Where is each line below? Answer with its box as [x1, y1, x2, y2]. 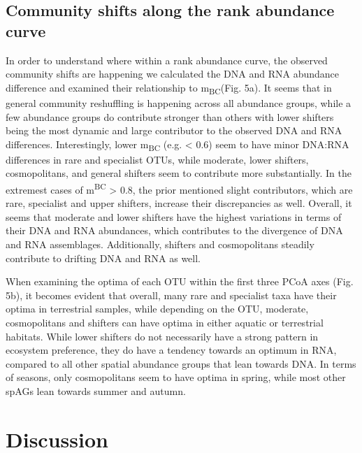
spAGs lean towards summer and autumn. [6, 383, 186, 398]
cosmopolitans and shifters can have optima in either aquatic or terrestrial [6, 315, 324, 329]
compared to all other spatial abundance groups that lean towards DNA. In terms [6, 356, 356, 371]
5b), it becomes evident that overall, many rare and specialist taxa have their [6, 287, 337, 302]
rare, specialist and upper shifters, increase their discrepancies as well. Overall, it [6, 196, 352, 210]
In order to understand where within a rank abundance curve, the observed [6, 52, 328, 67]
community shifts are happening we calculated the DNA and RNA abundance [6, 66, 339, 81]
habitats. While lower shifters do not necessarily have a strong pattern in [6, 329, 319, 343]
